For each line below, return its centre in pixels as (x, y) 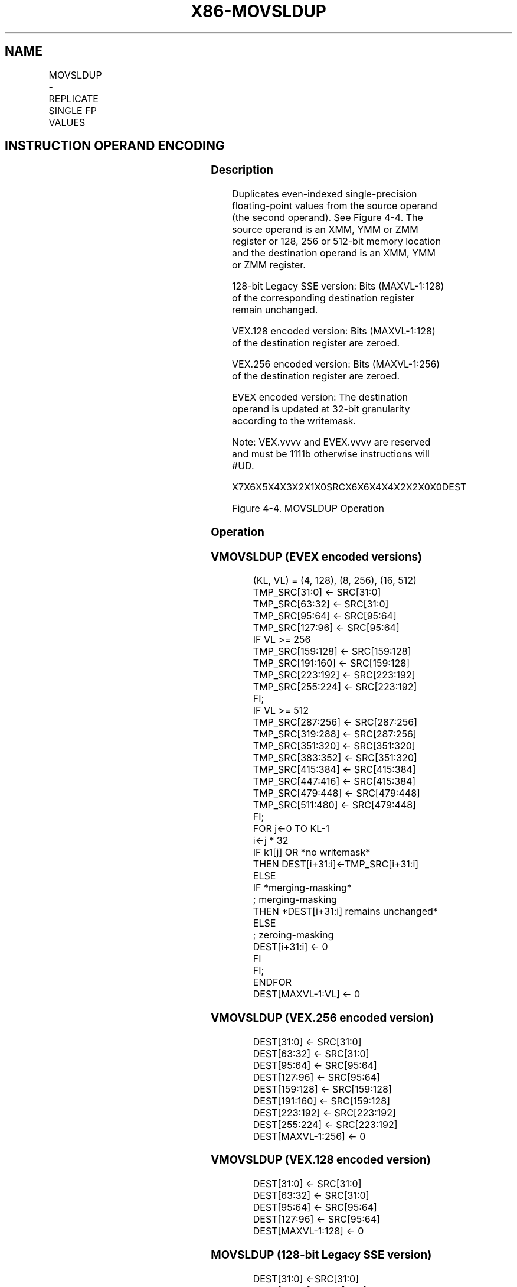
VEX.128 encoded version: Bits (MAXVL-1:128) (334, 331)
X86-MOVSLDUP (258, 11)
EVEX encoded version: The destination (320, 397)
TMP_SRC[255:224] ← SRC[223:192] (335, 687)
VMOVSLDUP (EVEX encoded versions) (317, 557)
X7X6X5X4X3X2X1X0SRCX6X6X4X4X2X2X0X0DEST (349, 487)
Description (242, 170)
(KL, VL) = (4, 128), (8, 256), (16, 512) (335, 581)
